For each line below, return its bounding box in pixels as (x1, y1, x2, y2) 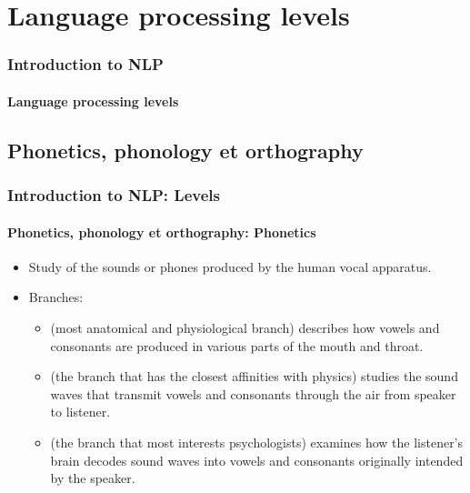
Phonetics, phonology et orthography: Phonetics (7, 222, 316, 241)
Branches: (28, 287, 84, 307)
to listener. (50, 402, 111, 421)
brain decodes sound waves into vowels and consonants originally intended (50, 450, 464, 469)
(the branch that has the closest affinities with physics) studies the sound (50, 367, 458, 386)
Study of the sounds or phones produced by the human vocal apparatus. (28, 257, 432, 276)
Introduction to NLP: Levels (7, 184, 220, 206)
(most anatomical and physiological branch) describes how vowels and (50, 318, 440, 337)
